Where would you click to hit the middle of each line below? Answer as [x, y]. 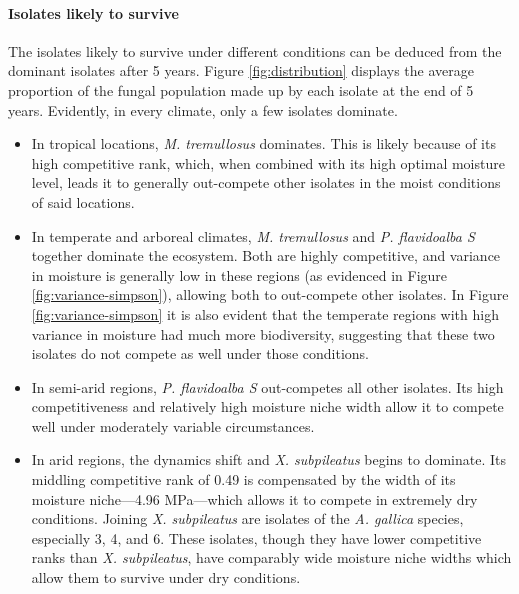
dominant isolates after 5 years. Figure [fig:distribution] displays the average [241, 70]
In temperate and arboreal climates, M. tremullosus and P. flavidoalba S [253, 235]
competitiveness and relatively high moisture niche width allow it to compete [267, 406]
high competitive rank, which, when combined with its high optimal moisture [268, 162]
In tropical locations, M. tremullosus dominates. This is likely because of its [263, 143]
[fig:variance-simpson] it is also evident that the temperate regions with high [265, 313]
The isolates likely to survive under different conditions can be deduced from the [255, 50]
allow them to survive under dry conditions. [166, 577]
